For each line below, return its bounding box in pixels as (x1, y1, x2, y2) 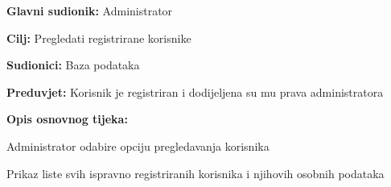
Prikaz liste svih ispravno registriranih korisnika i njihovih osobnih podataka (6, 164, 385, 181)
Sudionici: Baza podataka (6, 56, 140, 73)
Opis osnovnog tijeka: (6, 110, 128, 127)
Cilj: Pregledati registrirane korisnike (6, 29, 191, 46)
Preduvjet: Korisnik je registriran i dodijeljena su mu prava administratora (6, 83, 384, 100)
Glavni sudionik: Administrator (6, 2, 173, 19)
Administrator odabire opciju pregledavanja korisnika (6, 137, 270, 154)
